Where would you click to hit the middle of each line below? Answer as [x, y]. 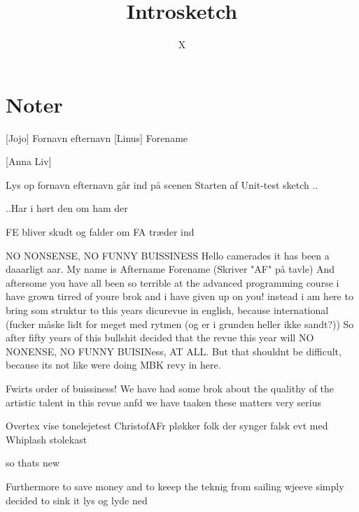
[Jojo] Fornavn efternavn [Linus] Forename [97, 137]
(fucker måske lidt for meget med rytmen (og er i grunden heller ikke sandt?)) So [180, 323]
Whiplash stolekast [47, 439]
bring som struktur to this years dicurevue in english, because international [167, 310]
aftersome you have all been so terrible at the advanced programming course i [173, 282]
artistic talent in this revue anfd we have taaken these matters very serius [163, 402]
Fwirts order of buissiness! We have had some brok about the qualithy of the [170, 388]
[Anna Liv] [29, 161]
